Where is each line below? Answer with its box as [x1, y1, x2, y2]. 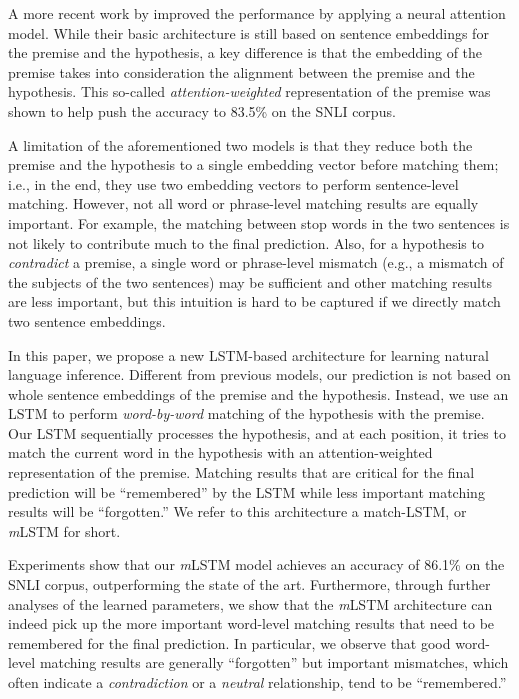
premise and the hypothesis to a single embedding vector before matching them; [8, 154, 499, 175]
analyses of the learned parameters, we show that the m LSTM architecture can [8, 593, 493, 614]
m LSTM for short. [8, 520, 121, 541]
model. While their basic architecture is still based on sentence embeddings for [8, 22, 489, 43]
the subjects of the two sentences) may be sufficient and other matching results [8, 271, 492, 292]
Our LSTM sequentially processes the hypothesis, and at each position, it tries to [8, 422, 506, 443]
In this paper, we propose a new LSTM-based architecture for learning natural [8, 344, 489, 365]
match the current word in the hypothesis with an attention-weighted [8, 442, 433, 463]
